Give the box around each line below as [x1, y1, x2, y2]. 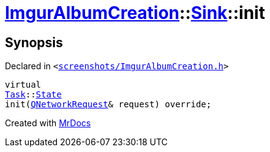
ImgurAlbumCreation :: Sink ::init [5, 2, 265, 23]
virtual [5, 80, 42, 90]
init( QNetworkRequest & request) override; [5, 99, 212, 110]
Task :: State [5, 89, 62, 100]
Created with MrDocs [5, 118, 91, 129]
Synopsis [5, 34, 63, 50]
